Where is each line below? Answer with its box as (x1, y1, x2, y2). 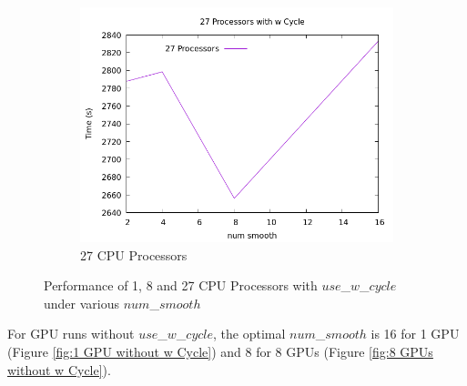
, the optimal (213, 324, 286, 343)
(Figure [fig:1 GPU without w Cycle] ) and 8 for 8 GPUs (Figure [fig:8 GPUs (7, 341, 433, 361)
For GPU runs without (7, 324, 135, 343)
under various (44, 293, 120, 312)
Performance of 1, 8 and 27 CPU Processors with (44, 276, 318, 295)
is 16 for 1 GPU (371, 324, 460, 343)
